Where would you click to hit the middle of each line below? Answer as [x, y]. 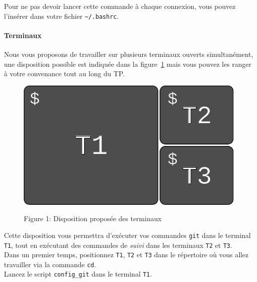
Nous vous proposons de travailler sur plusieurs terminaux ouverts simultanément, [129, 54]
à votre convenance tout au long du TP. [64, 73]
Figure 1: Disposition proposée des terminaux [93, 218]
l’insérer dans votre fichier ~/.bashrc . [61, 16]
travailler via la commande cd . [50, 264]
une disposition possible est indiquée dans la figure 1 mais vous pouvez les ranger [128, 64]
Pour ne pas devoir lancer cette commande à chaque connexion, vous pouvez [120, 6]
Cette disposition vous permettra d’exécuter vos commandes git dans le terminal [128, 235]
